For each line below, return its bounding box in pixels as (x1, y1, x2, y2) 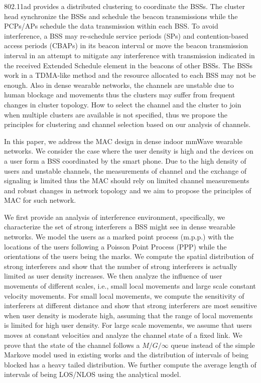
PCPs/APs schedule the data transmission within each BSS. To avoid (4, 21, 218, 31)
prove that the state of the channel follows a (4, 339, 140, 350)
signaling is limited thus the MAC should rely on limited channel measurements (4, 175, 249, 186)
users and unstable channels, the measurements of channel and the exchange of (4, 165, 247, 176)
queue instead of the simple (171, 339, 255, 350)
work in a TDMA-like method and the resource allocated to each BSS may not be (4, 70, 256, 80)
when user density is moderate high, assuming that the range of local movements (4, 310, 253, 320)
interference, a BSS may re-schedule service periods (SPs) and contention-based (4, 30, 248, 41)
